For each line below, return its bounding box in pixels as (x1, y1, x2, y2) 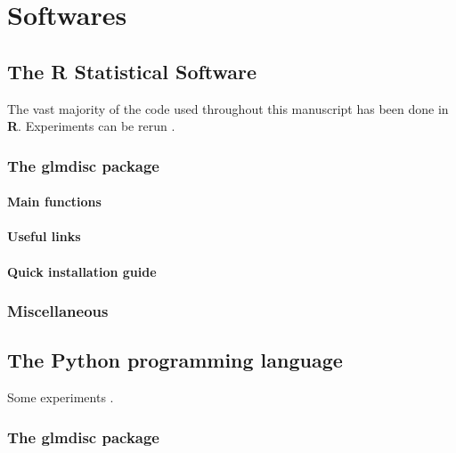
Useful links (7, 227, 81, 246)
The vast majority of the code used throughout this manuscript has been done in (7, 99, 449, 117)
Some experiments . (7, 388, 114, 407)
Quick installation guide (7, 262, 157, 280)
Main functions (7, 192, 102, 211)
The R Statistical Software (7, 57, 257, 85)
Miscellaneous (7, 300, 109, 322)
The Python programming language (7, 346, 343, 374)
